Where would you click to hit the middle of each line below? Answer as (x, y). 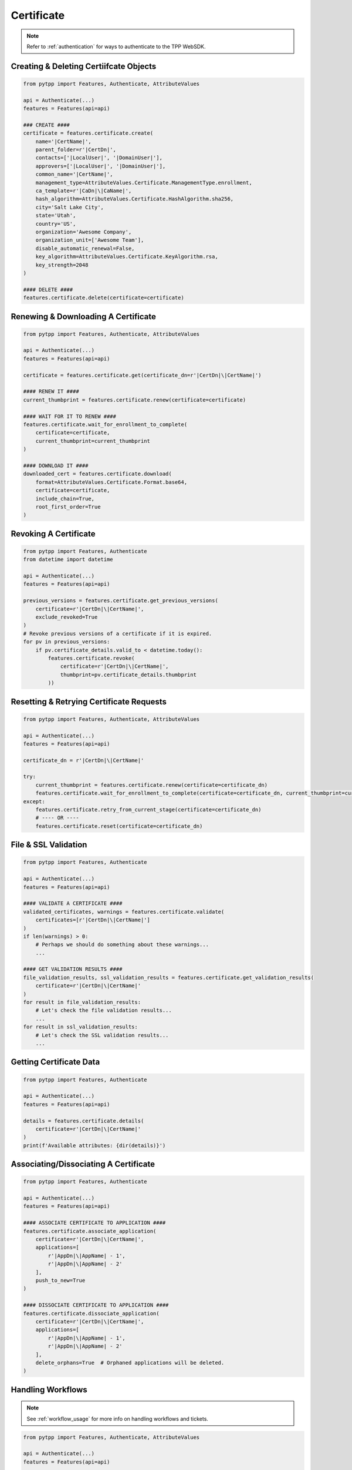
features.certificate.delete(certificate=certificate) (104, 298)
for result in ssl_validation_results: (80, 1027)
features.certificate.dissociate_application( (91, 1313)
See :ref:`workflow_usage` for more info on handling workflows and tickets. (117, 1419)
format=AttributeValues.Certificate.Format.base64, (111, 482)
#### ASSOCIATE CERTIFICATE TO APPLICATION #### (94, 1223)
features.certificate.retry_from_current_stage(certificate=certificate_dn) (148, 810)
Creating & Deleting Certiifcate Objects (84, 66)
